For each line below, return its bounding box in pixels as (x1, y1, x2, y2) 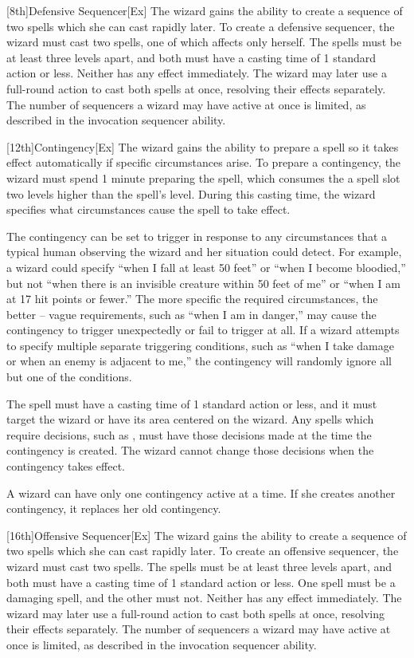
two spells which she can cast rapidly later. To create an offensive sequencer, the (6, 542, 399, 559)
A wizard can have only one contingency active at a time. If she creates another (6, 484, 396, 501)
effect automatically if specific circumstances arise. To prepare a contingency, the (6, 154, 401, 171)
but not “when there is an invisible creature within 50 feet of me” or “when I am (6, 274, 400, 291)
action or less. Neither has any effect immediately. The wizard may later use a (6, 65, 387, 81)
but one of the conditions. (6, 368, 132, 385)
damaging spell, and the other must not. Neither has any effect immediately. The (6, 589, 402, 606)
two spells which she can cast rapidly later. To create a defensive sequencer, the (6, 18, 395, 34)
